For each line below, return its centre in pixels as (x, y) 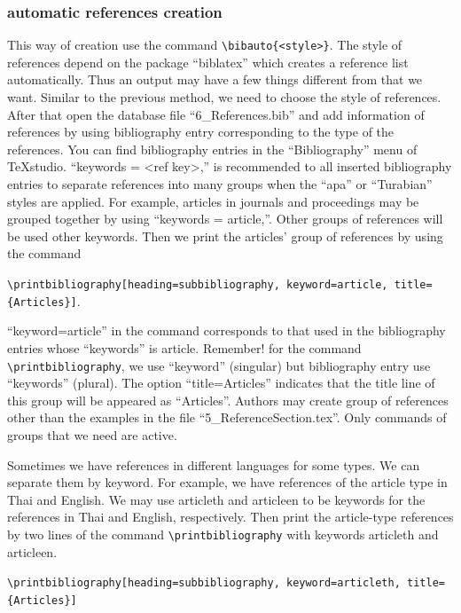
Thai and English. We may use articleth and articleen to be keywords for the (216, 499)
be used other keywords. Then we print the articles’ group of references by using (225, 236)
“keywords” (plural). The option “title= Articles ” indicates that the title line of (221, 383)
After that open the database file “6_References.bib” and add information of (216, 114)
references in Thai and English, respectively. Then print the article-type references (230, 517)
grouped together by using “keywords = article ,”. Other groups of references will (225, 219)
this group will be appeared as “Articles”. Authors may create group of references (228, 400)
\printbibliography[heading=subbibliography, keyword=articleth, (204, 583)
